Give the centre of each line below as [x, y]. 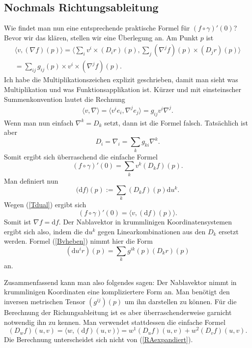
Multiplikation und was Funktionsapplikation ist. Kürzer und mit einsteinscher [123, 89]
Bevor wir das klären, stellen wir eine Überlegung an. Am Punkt [101, 37]
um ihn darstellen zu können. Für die [181, 301]
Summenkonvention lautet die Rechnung [65, 99]
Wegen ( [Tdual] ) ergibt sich [45, 205]
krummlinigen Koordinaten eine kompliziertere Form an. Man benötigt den [117, 292]
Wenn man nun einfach [39, 122]
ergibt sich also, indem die [43, 231]
